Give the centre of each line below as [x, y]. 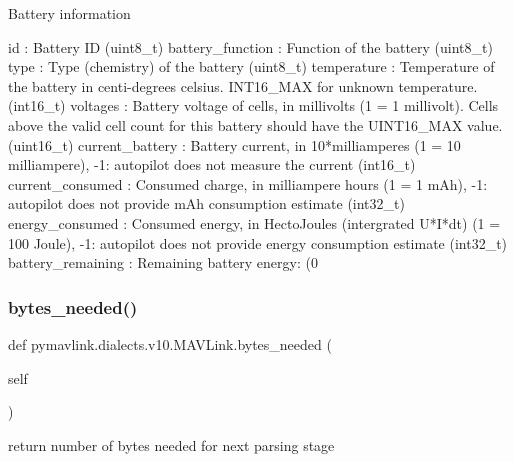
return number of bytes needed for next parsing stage [171, 444]
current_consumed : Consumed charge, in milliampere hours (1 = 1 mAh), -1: [248, 183]
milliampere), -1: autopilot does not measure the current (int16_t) [212, 164]
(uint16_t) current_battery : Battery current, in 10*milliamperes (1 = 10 [234, 144]
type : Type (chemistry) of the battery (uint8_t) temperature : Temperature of [251, 66]
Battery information [69, 13]
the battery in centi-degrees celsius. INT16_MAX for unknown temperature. [243, 85]
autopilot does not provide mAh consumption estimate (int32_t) [206, 203]
